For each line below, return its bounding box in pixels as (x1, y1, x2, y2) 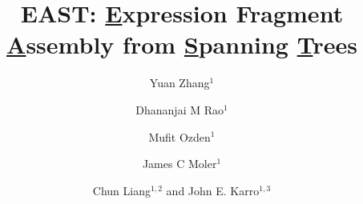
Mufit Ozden (148, 128, 211, 145)
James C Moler (142, 155, 217, 172)
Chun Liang (92, 182, 151, 198)
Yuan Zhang (149, 74, 210, 91)
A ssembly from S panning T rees (6, 28, 357, 61)
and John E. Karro (166, 182, 260, 198)
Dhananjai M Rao (135, 101, 224, 118)
